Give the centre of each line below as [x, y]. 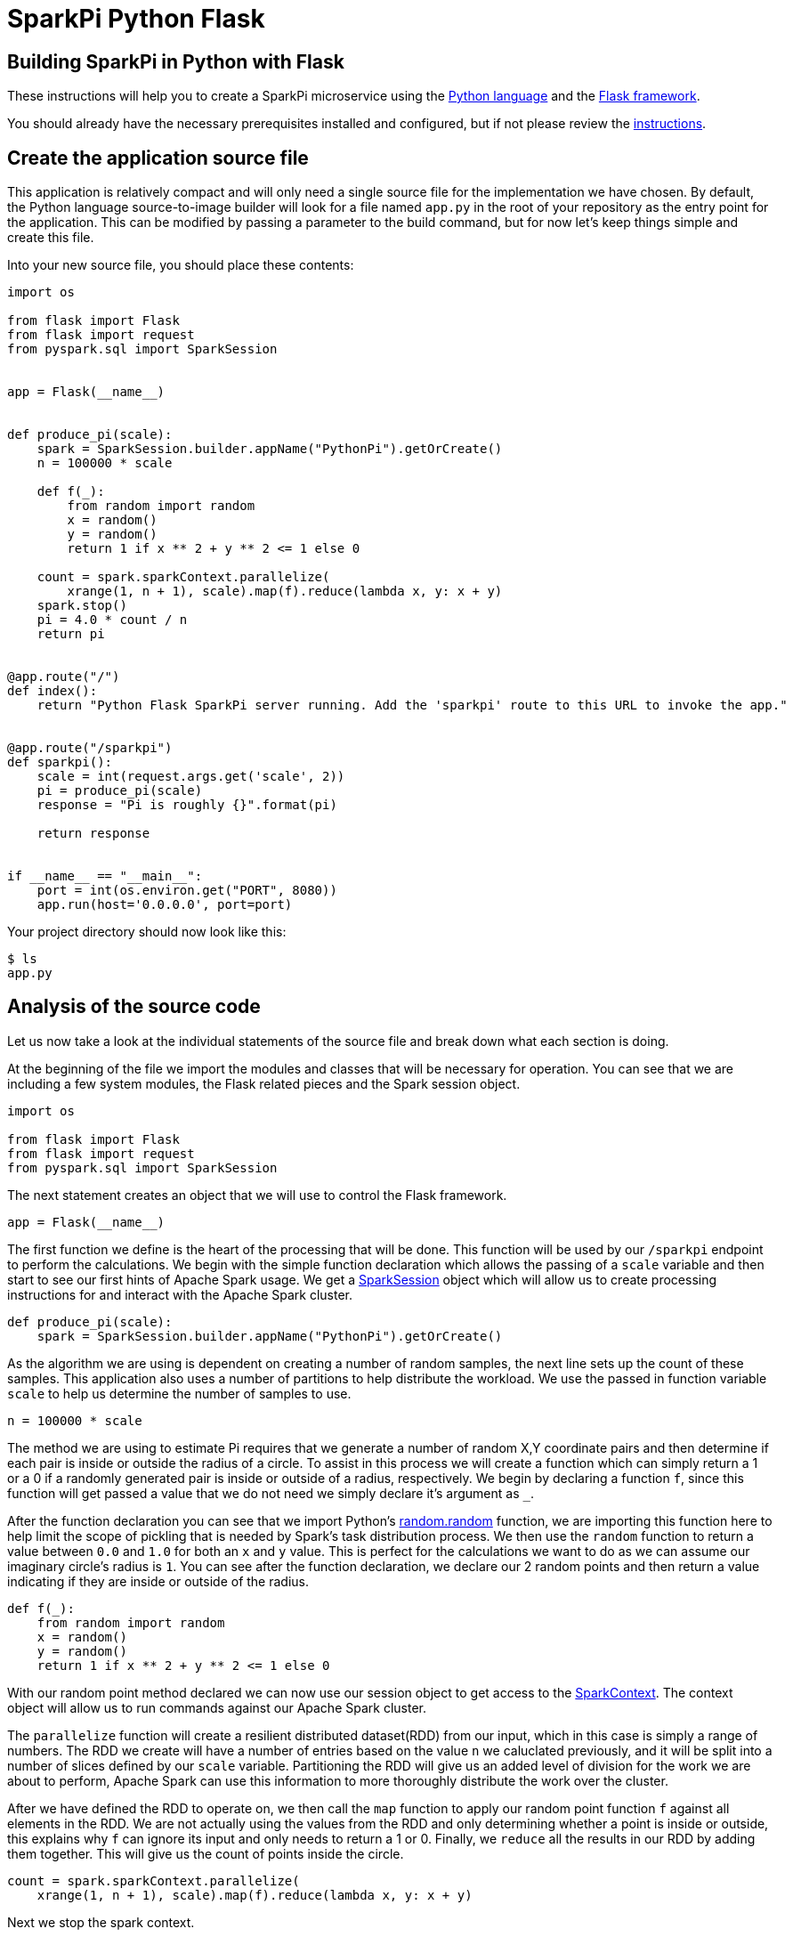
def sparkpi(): [60, 762]
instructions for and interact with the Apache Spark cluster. [180, 1294]
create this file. [51, 238]
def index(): [53, 691]
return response [93, 834]
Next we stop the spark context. [101, 1922]
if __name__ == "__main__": [105, 876]
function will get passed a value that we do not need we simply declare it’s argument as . [271, 1493]
